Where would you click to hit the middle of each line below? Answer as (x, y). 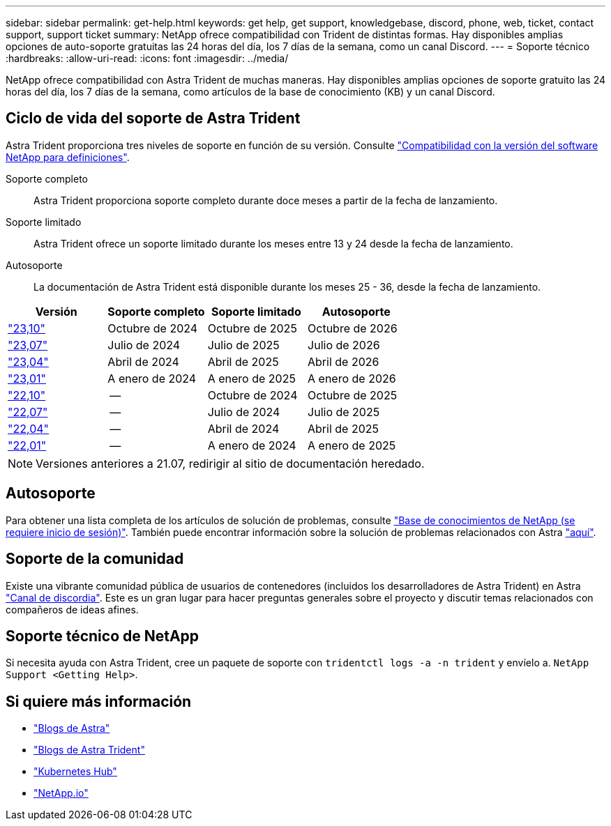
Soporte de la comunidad (95, 559)
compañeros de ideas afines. (72, 609)
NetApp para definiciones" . (68, 157)
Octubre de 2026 (353, 328)
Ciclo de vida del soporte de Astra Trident (153, 118)
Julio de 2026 (344, 345)
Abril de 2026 (344, 361)
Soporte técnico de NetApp (103, 636)
